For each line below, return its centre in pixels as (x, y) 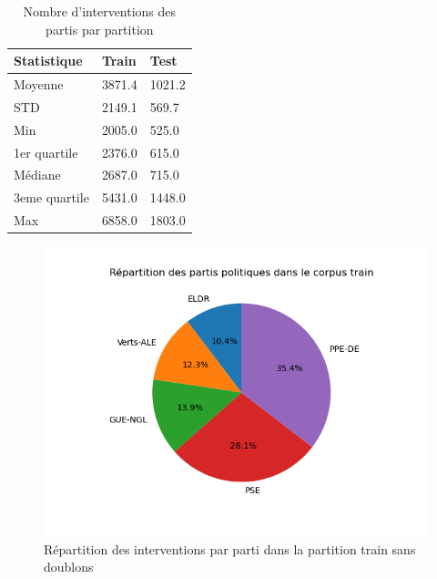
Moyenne (39, 84)
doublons (69, 567)
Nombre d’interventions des (100, 11)
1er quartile (46, 152)
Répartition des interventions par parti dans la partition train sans (230, 548)
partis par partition (100, 29)
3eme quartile (51, 197)
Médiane (37, 175)
